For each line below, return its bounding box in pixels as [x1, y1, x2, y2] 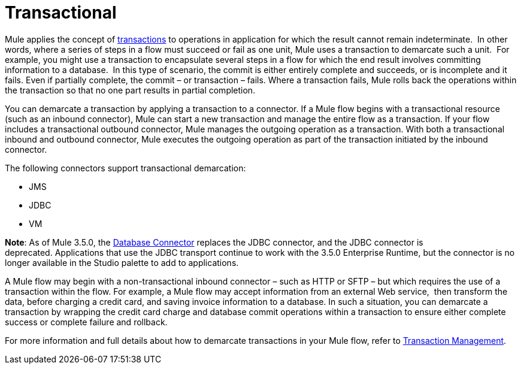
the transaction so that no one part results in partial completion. [5, 84, 256, 95]
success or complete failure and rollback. [5, 316, 168, 327]
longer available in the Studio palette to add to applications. [5, 257, 239, 268]
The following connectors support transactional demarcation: [5, 162, 246, 173]
